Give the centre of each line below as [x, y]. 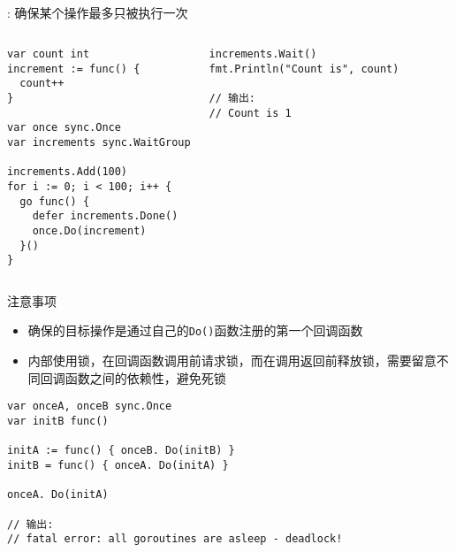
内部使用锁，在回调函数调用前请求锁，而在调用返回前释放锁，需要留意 [232, 360]
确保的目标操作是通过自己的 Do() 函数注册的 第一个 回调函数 [195, 330]
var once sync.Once [64, 128]
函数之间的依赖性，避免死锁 [145, 377]
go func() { [55, 201]
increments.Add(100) [68, 172]
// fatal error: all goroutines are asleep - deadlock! [175, 539]
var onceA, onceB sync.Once [90, 406]
